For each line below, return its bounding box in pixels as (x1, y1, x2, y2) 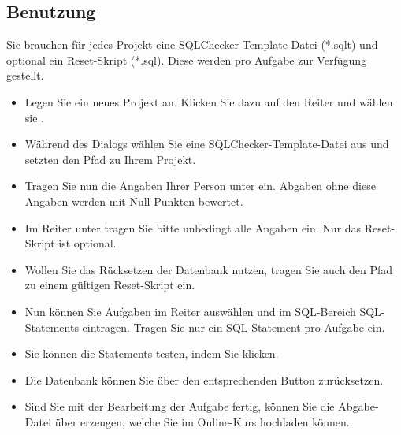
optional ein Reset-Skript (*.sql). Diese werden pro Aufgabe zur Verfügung (6, 51, 367, 68)
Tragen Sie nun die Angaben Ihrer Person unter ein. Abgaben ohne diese (24, 177, 376, 194)
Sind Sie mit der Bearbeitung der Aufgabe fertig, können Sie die (24, 398, 335, 415)
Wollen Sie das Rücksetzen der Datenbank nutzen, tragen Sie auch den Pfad (24, 261, 393, 277)
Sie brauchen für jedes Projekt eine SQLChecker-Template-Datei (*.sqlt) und (6, 36, 378, 53)
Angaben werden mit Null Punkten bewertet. (24, 192, 243, 209)
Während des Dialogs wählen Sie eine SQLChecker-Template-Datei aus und (24, 136, 389, 152)
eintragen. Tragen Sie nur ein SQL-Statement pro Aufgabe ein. (82, 318, 385, 335)
